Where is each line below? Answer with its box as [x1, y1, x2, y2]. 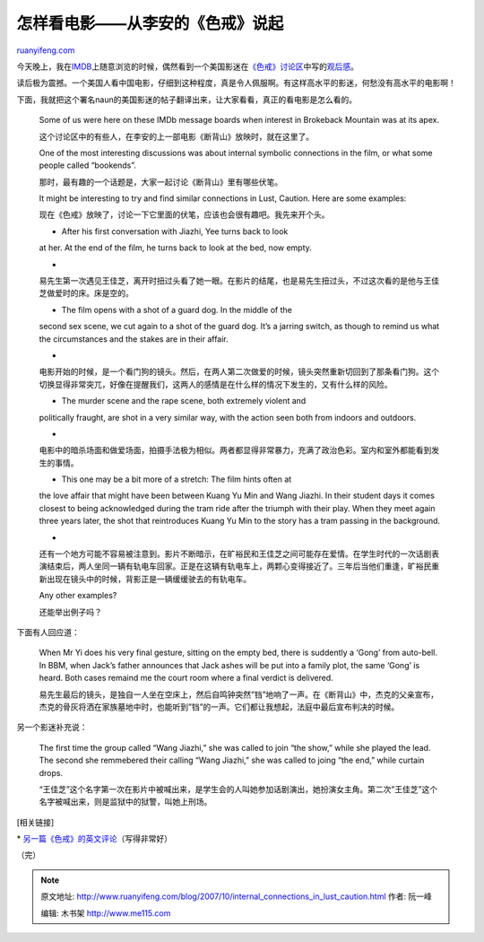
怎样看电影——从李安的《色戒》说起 [16, 13, 284, 33]
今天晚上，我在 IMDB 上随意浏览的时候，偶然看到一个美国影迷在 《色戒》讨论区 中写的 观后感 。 [16, 61, 359, 72]
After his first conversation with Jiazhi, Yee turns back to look [61, 225, 289, 237]
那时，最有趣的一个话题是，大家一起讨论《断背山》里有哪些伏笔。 [39, 176, 282, 188]
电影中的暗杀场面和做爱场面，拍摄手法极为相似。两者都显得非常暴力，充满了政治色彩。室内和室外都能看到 [39, 445, 432, 456]
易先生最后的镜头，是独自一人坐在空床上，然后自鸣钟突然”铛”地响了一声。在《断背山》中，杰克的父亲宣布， [39, 689, 439, 700]
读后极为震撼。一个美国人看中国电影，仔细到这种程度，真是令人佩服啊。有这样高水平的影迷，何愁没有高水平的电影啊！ [16, 77, 456, 89]
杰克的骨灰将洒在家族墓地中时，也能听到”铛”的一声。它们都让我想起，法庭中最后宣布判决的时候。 [39, 701, 400, 712]
